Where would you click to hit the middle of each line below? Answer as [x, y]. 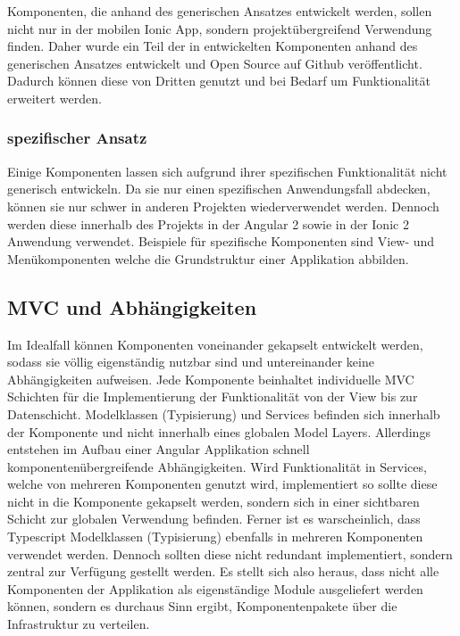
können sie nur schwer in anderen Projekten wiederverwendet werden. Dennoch [223, 206]
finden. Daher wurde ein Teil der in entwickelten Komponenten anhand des [213, 46]
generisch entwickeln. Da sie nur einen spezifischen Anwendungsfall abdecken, [219, 189]
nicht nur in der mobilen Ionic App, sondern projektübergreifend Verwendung [220, 28]
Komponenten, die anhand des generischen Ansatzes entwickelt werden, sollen [220, 11]
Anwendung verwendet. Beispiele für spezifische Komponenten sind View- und [221, 241]
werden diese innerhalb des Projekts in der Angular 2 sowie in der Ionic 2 [208, 223]
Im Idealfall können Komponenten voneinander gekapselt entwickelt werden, [215, 344]
